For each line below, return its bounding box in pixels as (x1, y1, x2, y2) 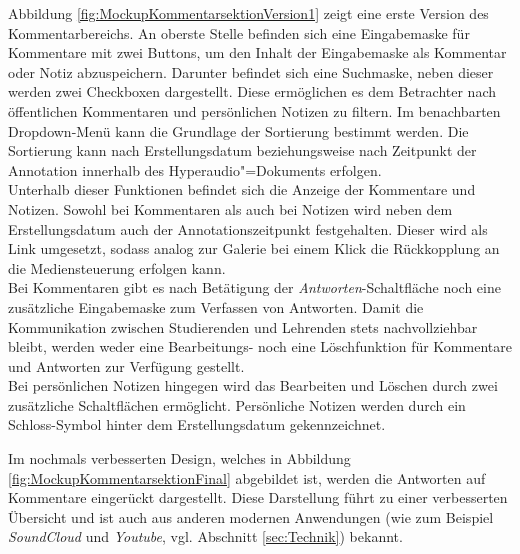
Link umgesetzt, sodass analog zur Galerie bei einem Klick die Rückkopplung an (8, 238, 500, 259)
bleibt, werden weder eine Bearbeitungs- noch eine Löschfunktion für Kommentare (8, 336, 512, 357)
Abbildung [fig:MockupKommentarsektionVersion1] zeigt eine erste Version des (8, 3, 489, 23)
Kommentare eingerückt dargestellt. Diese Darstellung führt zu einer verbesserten (8, 487, 508, 508)
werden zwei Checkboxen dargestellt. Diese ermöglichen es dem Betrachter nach (8, 81, 496, 102)
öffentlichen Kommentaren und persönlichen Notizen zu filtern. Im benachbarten (8, 100, 501, 121)
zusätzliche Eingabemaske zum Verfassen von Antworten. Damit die (8, 296, 424, 317)
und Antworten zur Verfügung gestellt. (8, 355, 245, 376)
